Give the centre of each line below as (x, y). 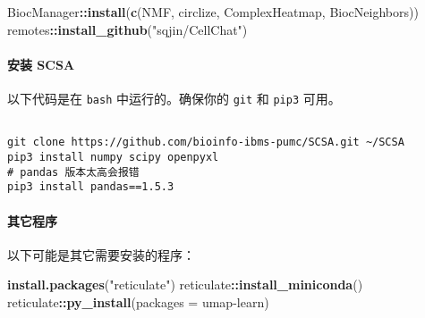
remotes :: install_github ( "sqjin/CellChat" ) (127, 29)
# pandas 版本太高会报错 (73, 172)
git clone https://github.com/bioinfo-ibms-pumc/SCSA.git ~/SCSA (206, 142)
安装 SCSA (41, 64)
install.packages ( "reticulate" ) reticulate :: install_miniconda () (185, 285)
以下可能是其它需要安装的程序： (101, 254)
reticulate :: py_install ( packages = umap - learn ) (138, 301)
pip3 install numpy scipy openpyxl (113, 157)
